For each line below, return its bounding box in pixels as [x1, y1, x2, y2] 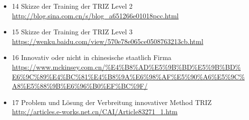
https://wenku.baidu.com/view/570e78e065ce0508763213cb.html [12, 36, 203, 46]
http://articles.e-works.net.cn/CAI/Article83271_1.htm [12, 106, 178, 117]
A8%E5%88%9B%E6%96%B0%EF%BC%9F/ [12, 81, 148, 91]
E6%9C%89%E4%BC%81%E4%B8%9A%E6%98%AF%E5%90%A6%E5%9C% [12, 71, 245, 81]
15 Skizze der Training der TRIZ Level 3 [12, 27, 133, 37]
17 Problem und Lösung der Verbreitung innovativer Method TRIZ [12, 97, 212, 107]
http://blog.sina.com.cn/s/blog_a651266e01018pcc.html [12, 10, 179, 20]
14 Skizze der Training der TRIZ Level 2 [12, 1, 133, 11]
